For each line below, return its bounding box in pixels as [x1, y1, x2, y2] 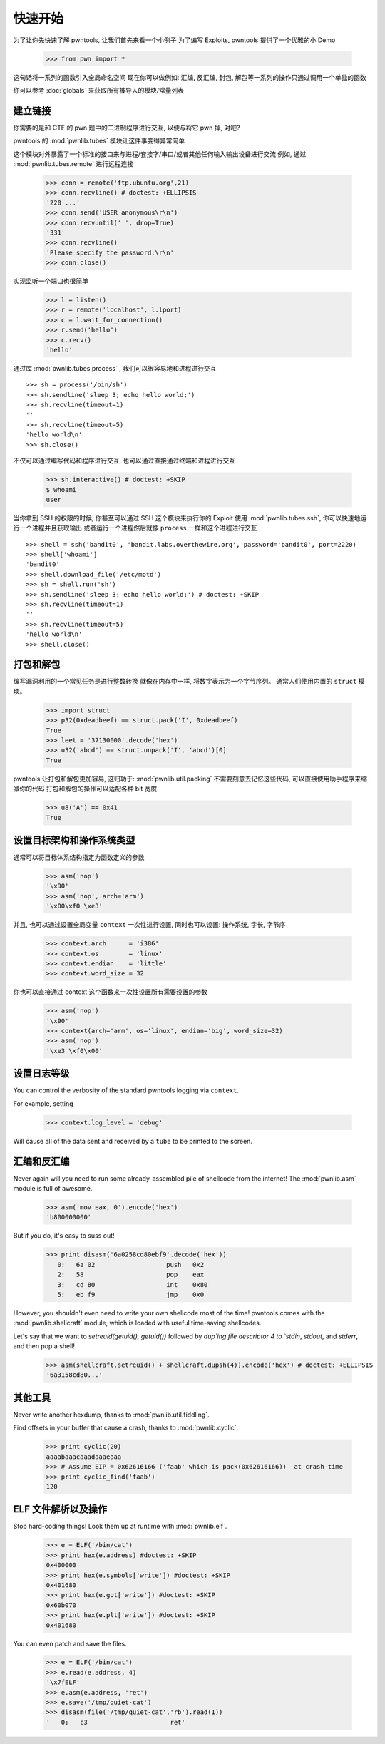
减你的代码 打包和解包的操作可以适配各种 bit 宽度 [13, 784, 158, 793]
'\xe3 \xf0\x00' [46, 1047, 103, 1055]
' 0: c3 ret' [46, 1718, 185, 1726]
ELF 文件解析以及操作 [13, 1503, 107, 1515]
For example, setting [13, 1099, 73, 1108]
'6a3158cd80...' [46, 1371, 103, 1379]
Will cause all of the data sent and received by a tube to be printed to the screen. [13, 1137, 253, 1145]
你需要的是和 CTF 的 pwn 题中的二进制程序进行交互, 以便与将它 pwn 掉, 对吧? [13, 123, 240, 132]
